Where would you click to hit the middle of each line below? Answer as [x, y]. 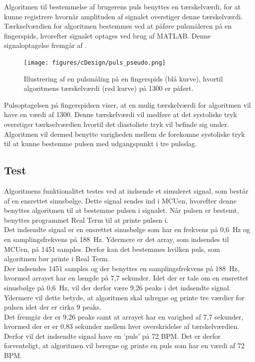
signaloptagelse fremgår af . [46, 45]
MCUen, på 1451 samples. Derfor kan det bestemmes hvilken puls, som [112, 249]
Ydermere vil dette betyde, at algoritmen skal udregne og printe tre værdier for [124, 297]
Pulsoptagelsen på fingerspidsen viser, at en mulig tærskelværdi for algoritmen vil [127, 104]
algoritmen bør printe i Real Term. [57, 259]
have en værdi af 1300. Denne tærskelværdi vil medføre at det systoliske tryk [121, 114]
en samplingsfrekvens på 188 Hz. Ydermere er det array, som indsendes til [117, 239]
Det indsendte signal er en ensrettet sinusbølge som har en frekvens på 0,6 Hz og [127, 229]
